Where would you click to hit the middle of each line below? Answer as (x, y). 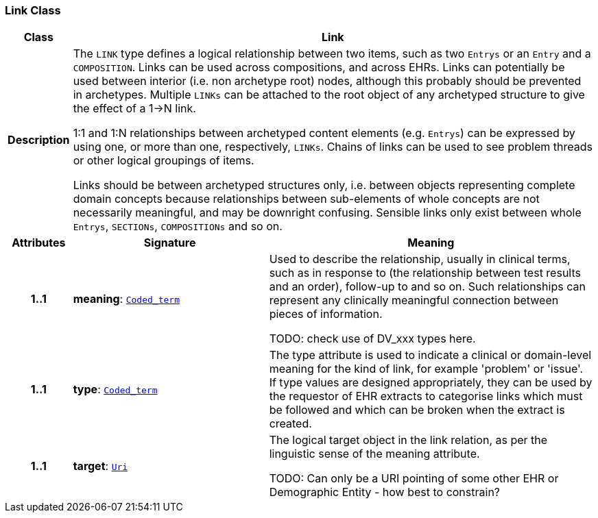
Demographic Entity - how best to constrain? (385, 492)
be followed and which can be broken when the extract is (417, 410)
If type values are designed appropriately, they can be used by (431, 383)
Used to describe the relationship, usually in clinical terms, (420, 259)
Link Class (33, 10)
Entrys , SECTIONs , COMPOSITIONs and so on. (178, 226)
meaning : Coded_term (126, 299)
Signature (170, 243)
